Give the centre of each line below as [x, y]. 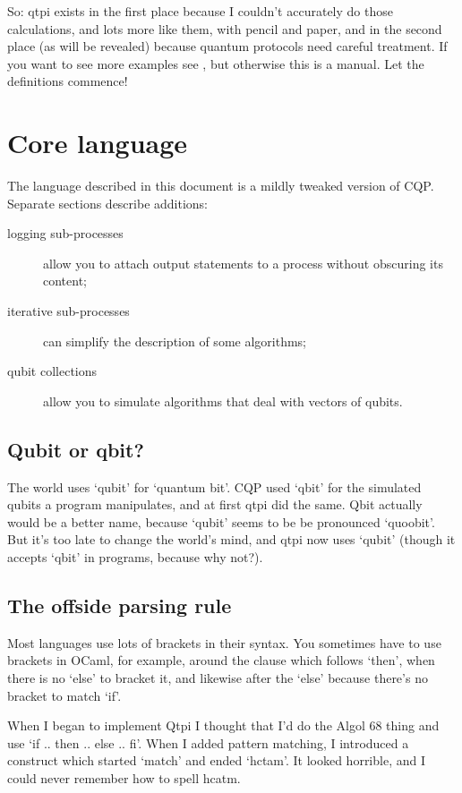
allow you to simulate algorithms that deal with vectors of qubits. [223, 401]
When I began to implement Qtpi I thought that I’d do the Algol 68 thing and [223, 725]
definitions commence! [68, 81]
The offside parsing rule [120, 605]
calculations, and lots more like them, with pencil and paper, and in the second [225, 28]
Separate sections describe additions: [107, 203]
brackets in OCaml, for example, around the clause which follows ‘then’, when [221, 660]
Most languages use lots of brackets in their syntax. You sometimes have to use [224, 642]
